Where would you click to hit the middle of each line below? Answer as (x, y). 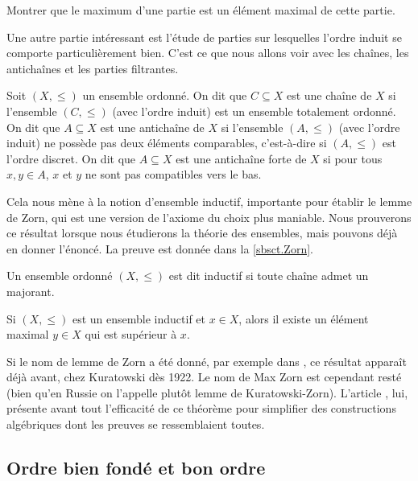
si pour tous (353, 158)
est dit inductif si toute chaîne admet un (269, 275)
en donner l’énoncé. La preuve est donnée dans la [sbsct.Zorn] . (160, 248)
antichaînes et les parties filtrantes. (93, 68)
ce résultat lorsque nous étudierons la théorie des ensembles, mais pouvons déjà (202, 233)
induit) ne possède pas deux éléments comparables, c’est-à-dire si (167, 143)
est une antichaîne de (152, 127)
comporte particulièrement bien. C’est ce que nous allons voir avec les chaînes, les (208, 53)
